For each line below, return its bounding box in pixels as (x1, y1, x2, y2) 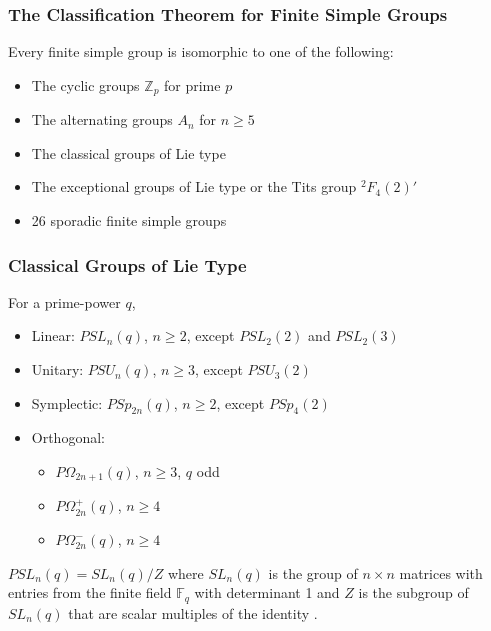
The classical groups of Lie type (31, 142, 226, 163)
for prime (164, 74, 221, 95)
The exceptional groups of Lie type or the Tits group (31, 176, 357, 197)
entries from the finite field (8, 582, 172, 603)
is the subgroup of (358, 582, 469, 603)
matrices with (399, 562, 483, 583)
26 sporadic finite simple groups (31, 210, 227, 231)
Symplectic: (31, 392, 103, 413)
